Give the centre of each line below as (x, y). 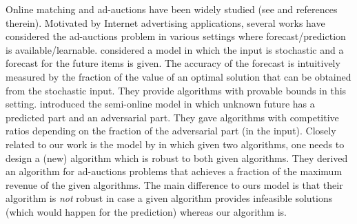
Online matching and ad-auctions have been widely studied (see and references (172, 9)
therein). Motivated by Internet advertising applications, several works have (165, 22)
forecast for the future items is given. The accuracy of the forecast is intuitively (173, 63)
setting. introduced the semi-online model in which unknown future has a (160, 104)
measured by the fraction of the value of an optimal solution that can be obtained (178, 76)
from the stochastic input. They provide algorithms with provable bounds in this (176, 90)
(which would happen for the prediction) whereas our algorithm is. (146, 211)
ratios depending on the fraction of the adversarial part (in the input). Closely (171, 131)
